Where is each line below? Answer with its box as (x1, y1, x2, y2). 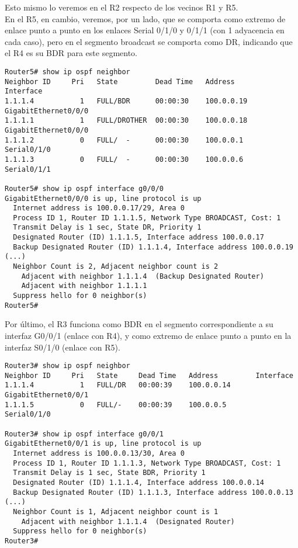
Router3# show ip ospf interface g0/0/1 (5, 429, 164, 438)
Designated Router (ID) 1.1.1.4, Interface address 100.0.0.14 (13, 478, 264, 487)
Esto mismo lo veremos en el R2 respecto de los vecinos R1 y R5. (5, 1, 238, 13)
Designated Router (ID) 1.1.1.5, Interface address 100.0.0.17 (13, 233, 264, 242)
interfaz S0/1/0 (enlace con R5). (5, 341, 120, 353)
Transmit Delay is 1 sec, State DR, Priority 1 (13, 223, 202, 232)
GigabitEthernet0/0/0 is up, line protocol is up (5, 194, 202, 203)
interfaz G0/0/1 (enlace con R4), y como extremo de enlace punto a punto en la (5, 329, 292, 341)
